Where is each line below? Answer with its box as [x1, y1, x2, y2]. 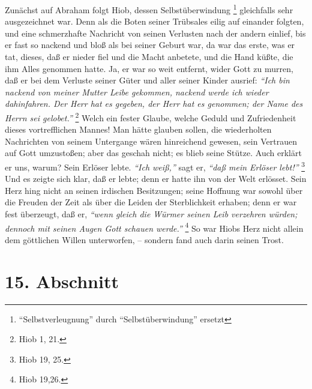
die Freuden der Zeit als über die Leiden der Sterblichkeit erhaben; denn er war [5, 196, 297, 208]
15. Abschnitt [5, 268, 119, 293]
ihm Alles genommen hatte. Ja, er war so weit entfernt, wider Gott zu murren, [5, 62, 293, 74]
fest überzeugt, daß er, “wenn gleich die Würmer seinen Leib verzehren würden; [5, 208, 298, 220]
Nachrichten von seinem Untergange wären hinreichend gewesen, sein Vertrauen [5, 134, 297, 147]
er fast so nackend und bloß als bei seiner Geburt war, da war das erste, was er [5, 38, 295, 51]
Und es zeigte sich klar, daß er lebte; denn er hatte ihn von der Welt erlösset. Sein [5, 172, 307, 185]
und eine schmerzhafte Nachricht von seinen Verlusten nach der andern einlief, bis [5, 26, 306, 39]
